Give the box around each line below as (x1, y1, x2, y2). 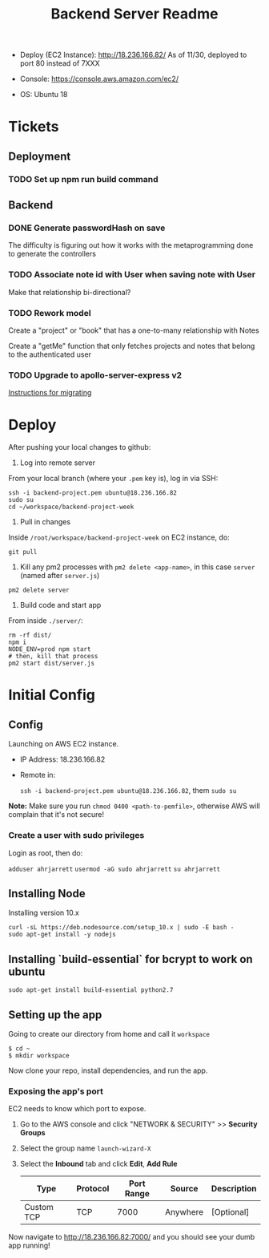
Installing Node (8, 887, 86, 900)
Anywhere (165, 1207, 204, 1218)
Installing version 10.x (8, 908, 80, 918)
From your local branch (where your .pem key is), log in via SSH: (8, 474, 219, 483)
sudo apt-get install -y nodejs (8, 931, 116, 939)
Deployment (8, 149, 71, 163)
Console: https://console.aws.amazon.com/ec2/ (19, 74, 179, 84)
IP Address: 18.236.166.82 (19, 754, 106, 764)
